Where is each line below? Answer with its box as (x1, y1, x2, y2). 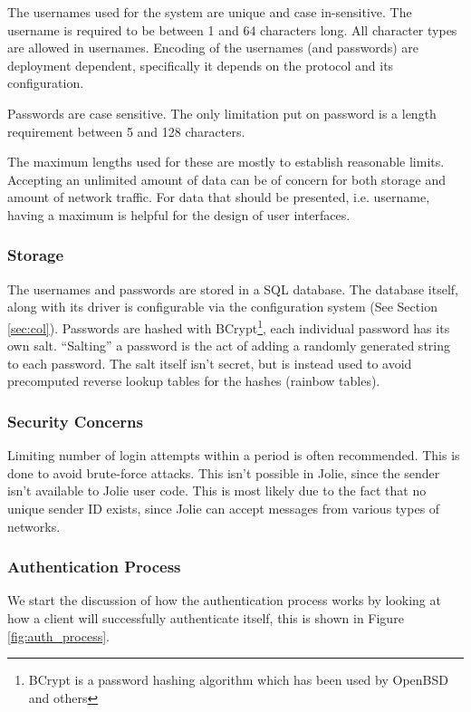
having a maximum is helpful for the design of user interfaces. (7, 205, 351, 224)
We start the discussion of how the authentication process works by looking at (7, 591, 441, 610)
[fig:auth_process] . (7, 626, 111, 645)
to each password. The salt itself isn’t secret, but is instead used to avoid (7, 353, 412, 372)
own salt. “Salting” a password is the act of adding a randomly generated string (7, 336, 450, 355)
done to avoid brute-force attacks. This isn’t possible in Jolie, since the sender (7, 463, 440, 482)
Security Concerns (7, 409, 143, 432)
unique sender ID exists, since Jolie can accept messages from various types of (7, 498, 440, 517)
